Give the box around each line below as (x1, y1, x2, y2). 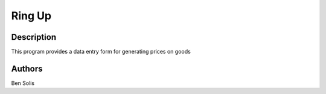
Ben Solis (11, 79, 35, 87)
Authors (11, 63, 43, 74)
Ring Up (11, 9, 51, 22)
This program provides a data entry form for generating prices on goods (11, 48, 191, 55)
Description (11, 32, 57, 42)
